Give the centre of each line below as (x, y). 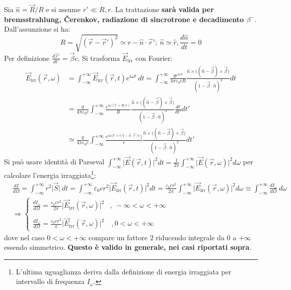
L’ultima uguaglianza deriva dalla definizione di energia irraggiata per (124, 271)
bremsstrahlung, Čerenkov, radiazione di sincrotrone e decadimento (124, 19)
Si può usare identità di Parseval (54, 162)
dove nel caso (24, 237)
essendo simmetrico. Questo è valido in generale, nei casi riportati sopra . (128, 247)
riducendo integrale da (190, 237)
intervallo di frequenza (50, 281)
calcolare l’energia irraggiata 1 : (50, 174)
